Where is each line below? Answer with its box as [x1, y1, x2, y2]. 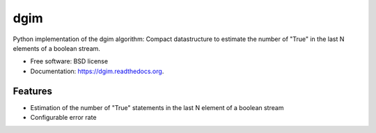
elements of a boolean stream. [13, 44, 101, 52]
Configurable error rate [30, 114, 97, 122]
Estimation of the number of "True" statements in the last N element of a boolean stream [30, 103, 284, 111]
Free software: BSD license [30, 57, 108, 65]
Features [13, 85, 52, 97]
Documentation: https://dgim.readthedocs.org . [30, 67, 164, 75]
